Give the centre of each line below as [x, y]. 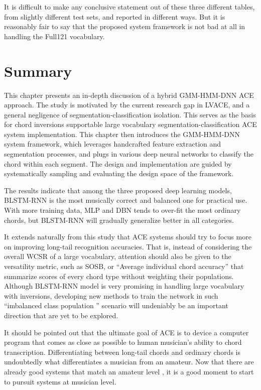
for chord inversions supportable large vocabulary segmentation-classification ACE [130, 124]
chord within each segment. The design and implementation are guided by [118, 163]
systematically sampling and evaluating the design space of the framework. [119, 173]
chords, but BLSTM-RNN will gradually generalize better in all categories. [119, 220]
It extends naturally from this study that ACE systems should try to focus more [128, 237]
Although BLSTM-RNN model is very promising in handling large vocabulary [124, 286]
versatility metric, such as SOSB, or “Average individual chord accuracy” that [124, 266]
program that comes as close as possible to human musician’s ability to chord [123, 342]
